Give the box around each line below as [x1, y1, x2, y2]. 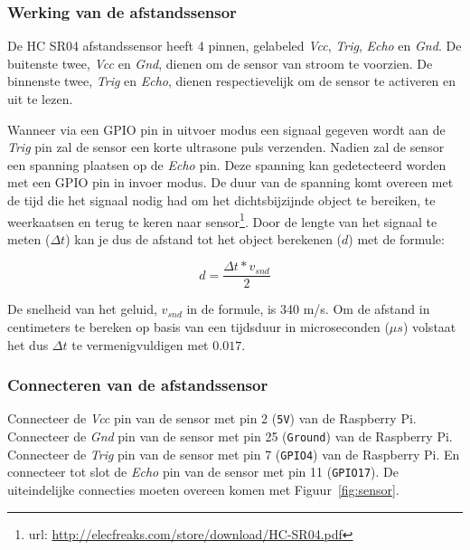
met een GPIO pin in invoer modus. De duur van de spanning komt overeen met [7, 173, 454, 192]
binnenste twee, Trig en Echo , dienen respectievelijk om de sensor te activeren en [7, 71, 456, 90]
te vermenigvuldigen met [71, 335, 209, 354]
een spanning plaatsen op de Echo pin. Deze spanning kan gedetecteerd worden [7, 155, 446, 174]
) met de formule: [348, 229, 445, 248]
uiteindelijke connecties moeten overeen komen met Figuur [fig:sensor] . [7, 480, 399, 499]
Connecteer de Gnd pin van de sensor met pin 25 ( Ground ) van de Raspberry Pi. [7, 427, 453, 446]
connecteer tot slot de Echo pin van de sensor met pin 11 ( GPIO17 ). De [7, 462, 399, 481]
